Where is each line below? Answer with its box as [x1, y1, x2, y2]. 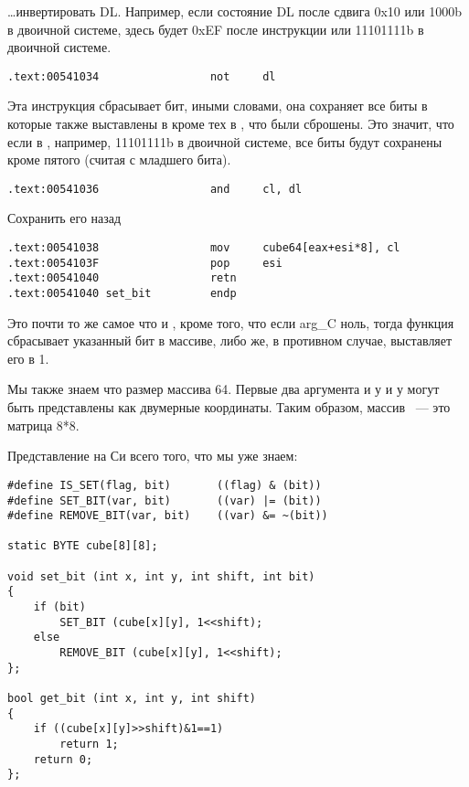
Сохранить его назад [7, 208, 122, 228]
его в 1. [7, 348, 49, 367]
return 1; [59, 738, 119, 750]
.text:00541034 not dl [7, 69, 276, 83]
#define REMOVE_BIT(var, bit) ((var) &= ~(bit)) [7, 509, 328, 523]
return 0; [33, 752, 93, 766]
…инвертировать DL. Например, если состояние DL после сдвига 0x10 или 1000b [7, 2, 462, 20]
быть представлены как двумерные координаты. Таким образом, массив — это [7, 398, 451, 417]
